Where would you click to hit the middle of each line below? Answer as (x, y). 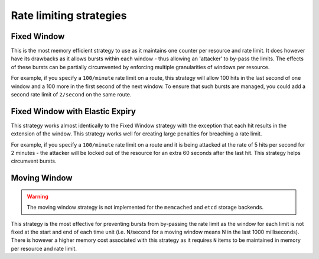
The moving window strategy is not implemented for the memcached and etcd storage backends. (145, 208)
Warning (38, 196)
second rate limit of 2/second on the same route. (71, 95)
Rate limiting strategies (69, 15)
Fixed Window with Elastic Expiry (73, 111)
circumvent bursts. (34, 161)
